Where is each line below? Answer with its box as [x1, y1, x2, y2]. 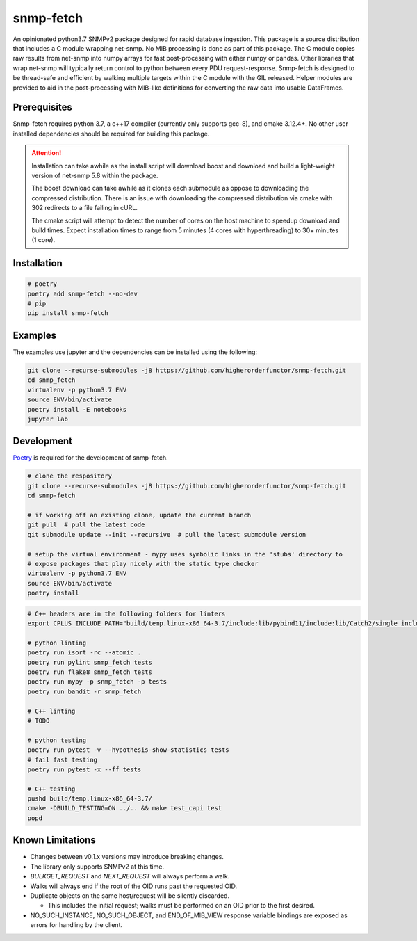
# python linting [27, 638, 87, 647]
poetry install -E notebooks [27, 405, 127, 413]
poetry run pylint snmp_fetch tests [27, 658, 153, 666]
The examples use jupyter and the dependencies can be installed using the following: [13, 348, 257, 356]
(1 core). [31, 236, 56, 244]
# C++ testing [27, 785, 76, 793]
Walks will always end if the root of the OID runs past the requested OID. [30, 882, 238, 890]
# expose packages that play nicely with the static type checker [27, 560, 259, 568]
